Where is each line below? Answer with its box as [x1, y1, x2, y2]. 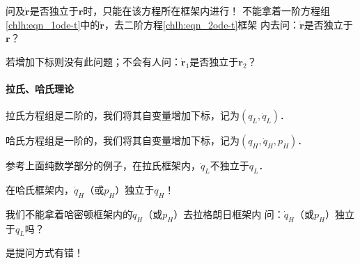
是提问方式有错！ [6, 245, 84, 260]
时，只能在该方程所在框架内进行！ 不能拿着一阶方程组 [83, 3, 330, 17]
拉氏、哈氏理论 [6, 81, 74, 95]
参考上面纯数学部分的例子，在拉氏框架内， [6, 158, 201, 173]
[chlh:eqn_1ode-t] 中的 [6, 17, 100, 31]
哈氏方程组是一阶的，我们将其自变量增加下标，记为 [6, 133, 240, 148]
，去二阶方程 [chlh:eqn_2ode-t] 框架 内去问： [104, 17, 300, 31]
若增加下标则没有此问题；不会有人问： [6, 54, 181, 68]
